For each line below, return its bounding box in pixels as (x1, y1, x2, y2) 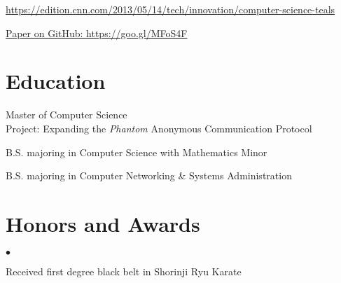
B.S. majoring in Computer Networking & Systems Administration (6, 168, 292, 183)
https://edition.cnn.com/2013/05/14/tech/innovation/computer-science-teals (6, 2, 335, 16)
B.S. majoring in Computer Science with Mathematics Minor (6, 144, 267, 159)
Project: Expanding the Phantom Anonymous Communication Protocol (6, 120, 312, 135)
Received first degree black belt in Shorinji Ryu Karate (6, 263, 242, 278)
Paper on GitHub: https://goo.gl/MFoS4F (6, 25, 188, 40)
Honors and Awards (6, 209, 200, 237)
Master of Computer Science (6, 107, 127, 122)
